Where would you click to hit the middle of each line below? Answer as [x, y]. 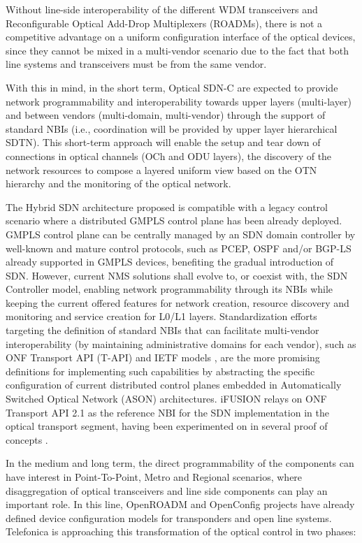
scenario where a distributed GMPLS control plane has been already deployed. [174, 220]
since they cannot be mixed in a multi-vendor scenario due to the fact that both [178, 50]
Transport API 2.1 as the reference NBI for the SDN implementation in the [167, 412]
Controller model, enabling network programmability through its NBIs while [169, 289]
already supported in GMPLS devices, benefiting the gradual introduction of [170, 262]
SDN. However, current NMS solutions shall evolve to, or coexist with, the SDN [177, 275]
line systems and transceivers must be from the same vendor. [136, 64]
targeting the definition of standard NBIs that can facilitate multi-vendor [162, 330]
